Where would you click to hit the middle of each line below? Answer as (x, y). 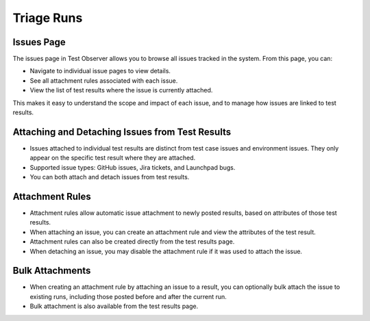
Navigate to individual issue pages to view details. (100, 71)
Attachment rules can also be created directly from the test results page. (132, 242)
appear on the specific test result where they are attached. (113, 158)
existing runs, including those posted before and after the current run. (128, 296)
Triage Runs (48, 18)
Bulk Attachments (52, 271)
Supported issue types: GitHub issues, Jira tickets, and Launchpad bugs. (133, 167)
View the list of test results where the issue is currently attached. (121, 90)
